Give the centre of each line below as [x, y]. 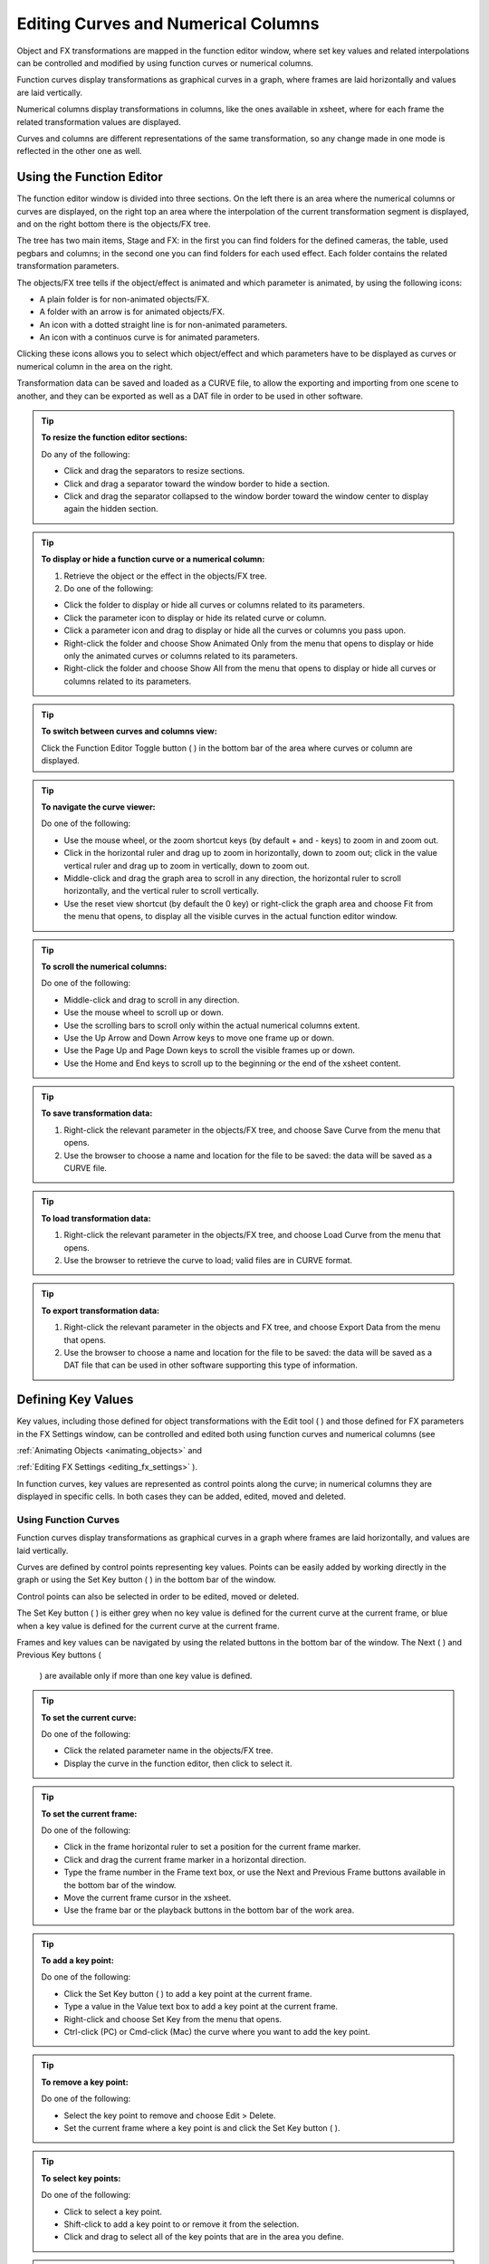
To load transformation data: [96, 1218]
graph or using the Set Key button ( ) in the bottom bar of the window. [146, 1579]
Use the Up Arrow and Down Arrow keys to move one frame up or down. [199, 1038]
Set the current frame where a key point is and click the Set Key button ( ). [202, 2127]
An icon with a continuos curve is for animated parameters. [149, 337]
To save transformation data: [97, 1113]
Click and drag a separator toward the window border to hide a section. [197, 484]
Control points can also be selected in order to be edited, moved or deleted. [158, 1596]
